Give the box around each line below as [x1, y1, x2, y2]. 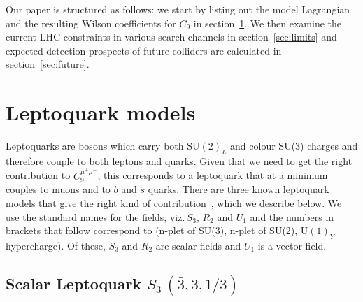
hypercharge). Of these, [6, 238, 106, 253]
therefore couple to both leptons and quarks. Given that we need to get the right [6, 153, 353, 168]
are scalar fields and [155, 238, 241, 253]
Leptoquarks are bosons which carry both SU [6, 138, 200, 153]
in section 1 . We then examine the [193, 15, 342, 30]
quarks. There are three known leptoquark [148, 182, 329, 196]
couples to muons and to [6, 182, 111, 196]
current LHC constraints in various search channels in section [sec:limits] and [6, 29, 337, 44]
